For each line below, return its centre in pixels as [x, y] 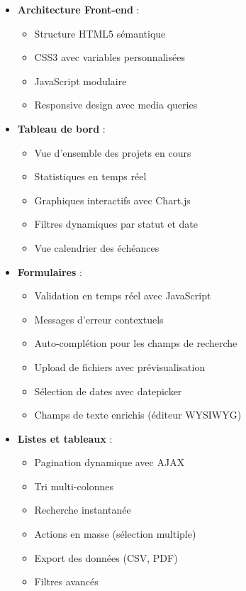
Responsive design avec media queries [116, 105]
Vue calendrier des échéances [97, 247]
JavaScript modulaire [80, 81]
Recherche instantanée [83, 510]
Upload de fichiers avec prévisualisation [120, 366]
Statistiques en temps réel [90, 176]
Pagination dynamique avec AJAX [110, 462]
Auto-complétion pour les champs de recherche [136, 343]
